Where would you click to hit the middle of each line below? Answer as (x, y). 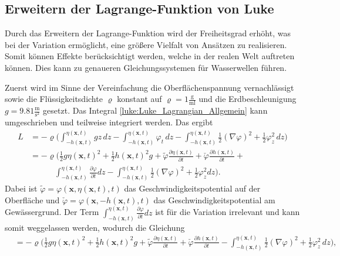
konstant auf (139, 99)
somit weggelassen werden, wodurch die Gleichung (95, 227)
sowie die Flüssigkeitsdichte (54, 99)
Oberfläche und (32, 199)
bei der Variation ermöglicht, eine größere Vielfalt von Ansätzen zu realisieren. (146, 44)
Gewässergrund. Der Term (52, 212)
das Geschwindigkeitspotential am (214, 199)
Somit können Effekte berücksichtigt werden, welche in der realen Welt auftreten (150, 56)
